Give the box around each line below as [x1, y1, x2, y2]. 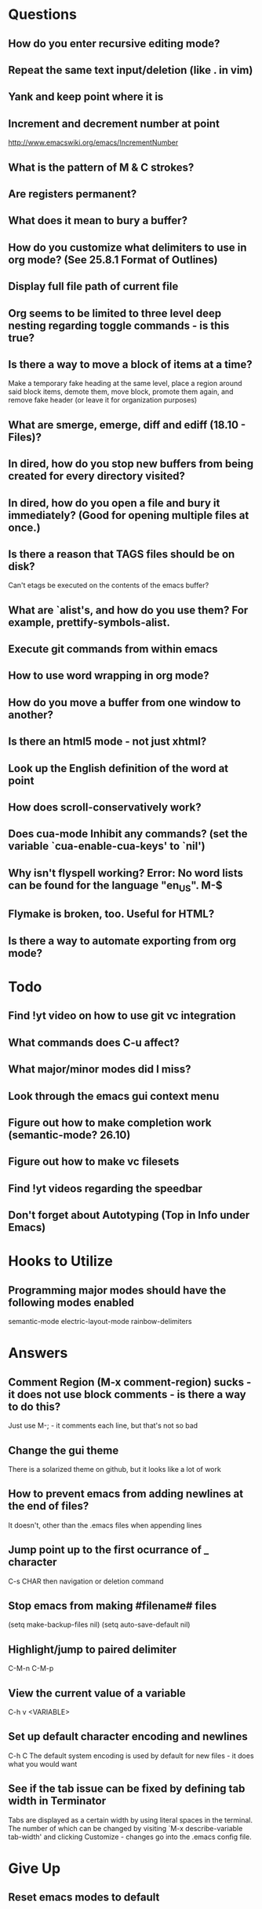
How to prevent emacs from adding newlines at [8, 1488, 244, 1501]
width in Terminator [8, 1794, 107, 1808]
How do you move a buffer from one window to [8, 696, 242, 709]
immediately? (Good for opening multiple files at [8, 509, 249, 522]
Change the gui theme [8, 1444, 119, 1457]
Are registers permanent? [8, 187, 137, 200]
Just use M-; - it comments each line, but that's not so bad [8, 1421, 198, 1430]
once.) [8, 520, 41, 534]
